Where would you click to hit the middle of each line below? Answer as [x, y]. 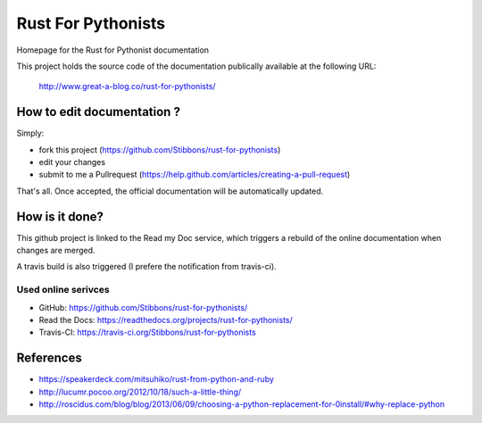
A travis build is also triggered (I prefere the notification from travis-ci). [146, 267]
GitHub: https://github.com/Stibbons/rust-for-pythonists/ [143, 307]
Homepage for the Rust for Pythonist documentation [113, 50]
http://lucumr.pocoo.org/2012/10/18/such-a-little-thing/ [140, 392]
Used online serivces [63, 290]
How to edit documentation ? [98, 112]
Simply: [30, 133]
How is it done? [60, 216]
